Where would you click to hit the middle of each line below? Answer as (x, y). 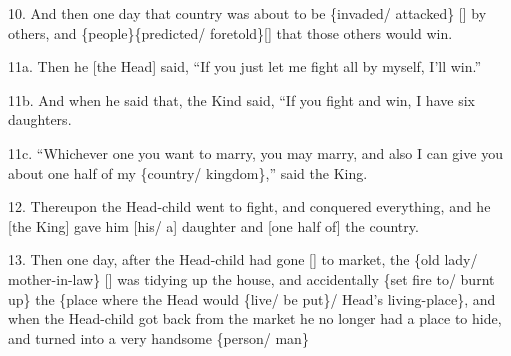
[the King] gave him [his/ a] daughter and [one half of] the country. (213, 225)
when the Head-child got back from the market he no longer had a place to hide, (255, 318)
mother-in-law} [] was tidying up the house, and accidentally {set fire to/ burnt (251, 278)
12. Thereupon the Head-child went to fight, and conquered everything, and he (249, 206)
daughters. (40, 119)
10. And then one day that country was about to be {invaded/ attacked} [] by (247, 13)
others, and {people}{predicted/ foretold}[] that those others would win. (230, 32)
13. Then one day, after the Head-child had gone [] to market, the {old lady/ (243, 259)
